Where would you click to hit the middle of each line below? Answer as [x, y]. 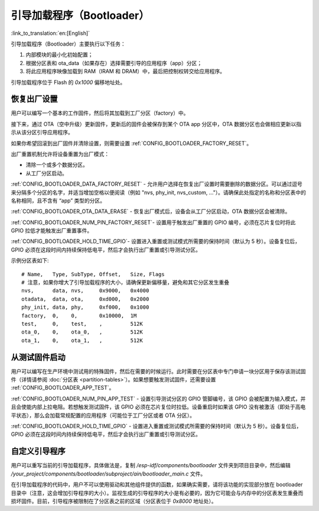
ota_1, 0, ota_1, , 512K [82, 340]
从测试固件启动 [38, 357]
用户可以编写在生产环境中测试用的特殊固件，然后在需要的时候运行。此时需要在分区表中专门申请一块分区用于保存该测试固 [158, 371]
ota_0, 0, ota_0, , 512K [82, 332]
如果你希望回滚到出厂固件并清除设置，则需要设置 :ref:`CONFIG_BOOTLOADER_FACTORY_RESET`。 [131, 143]
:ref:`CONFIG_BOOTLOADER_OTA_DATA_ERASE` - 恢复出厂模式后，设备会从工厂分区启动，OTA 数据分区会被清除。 [151, 211]
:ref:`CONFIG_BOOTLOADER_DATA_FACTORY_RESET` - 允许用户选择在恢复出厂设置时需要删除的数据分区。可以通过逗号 [157, 184]
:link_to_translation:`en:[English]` [51, 33]
